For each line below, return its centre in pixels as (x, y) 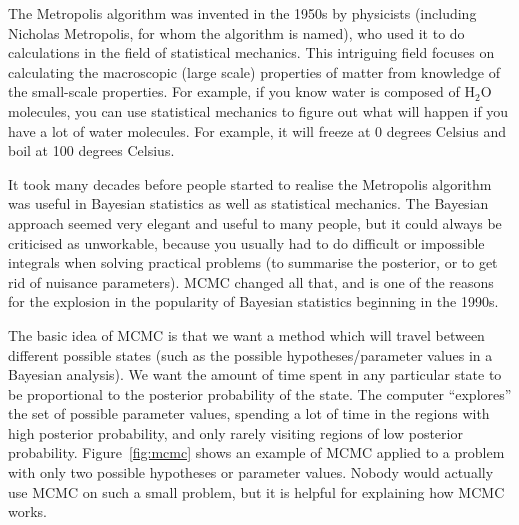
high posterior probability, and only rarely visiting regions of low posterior (235, 432)
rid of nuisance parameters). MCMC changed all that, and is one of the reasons (251, 281)
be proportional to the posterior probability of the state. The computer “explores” (260, 393)
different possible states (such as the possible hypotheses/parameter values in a (250, 354)
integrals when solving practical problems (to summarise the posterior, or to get (253, 262)
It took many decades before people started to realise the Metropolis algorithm (250, 183)
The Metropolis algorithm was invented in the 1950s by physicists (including (242, 13)
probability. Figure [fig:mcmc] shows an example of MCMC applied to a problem (256, 452)
